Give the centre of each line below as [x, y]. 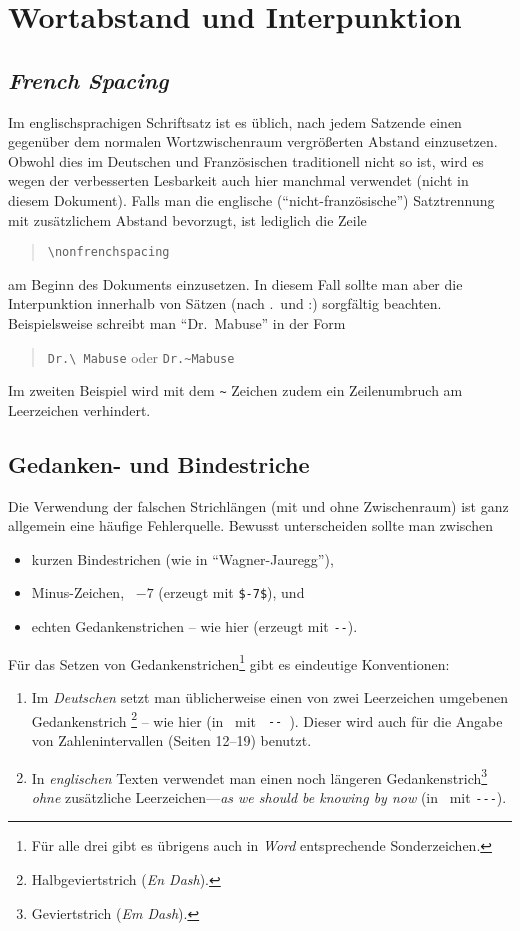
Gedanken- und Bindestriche [159, 463]
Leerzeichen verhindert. [79, 409]
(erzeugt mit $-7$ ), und [231, 592]
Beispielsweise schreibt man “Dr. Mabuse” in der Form [177, 322]
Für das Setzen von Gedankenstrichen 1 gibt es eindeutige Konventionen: [229, 662]
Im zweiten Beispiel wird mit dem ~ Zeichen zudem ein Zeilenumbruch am [235, 390]
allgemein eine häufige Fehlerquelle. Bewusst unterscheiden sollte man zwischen [250, 525]
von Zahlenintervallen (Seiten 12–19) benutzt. [171, 739]
